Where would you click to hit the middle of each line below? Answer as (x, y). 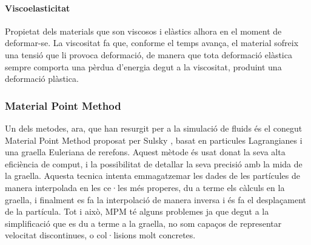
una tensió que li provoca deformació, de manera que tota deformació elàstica (149, 54)
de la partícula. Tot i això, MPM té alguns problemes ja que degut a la (137, 211)
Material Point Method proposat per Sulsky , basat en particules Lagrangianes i (154, 140)
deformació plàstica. (42, 79)
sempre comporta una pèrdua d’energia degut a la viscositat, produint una (143, 66)
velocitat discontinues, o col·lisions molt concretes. (100, 235)
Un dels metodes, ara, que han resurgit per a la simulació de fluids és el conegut (154, 128)
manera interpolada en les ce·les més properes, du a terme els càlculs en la (145, 187)
